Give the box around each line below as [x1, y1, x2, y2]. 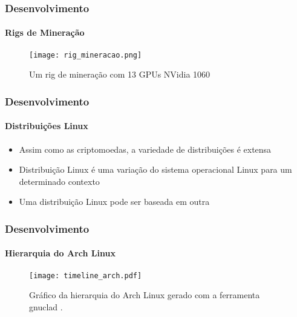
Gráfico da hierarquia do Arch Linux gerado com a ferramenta [29, 289, 260, 301]
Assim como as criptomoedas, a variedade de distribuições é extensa [19, 142, 272, 155]
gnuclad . [29, 300, 63, 313]
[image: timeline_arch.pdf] [29, 271, 142, 280]
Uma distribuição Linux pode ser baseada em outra [19, 195, 210, 208]
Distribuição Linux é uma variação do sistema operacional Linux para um [19, 163, 292, 176]
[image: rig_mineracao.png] [29, 50, 142, 59]
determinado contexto [19, 175, 100, 187]
